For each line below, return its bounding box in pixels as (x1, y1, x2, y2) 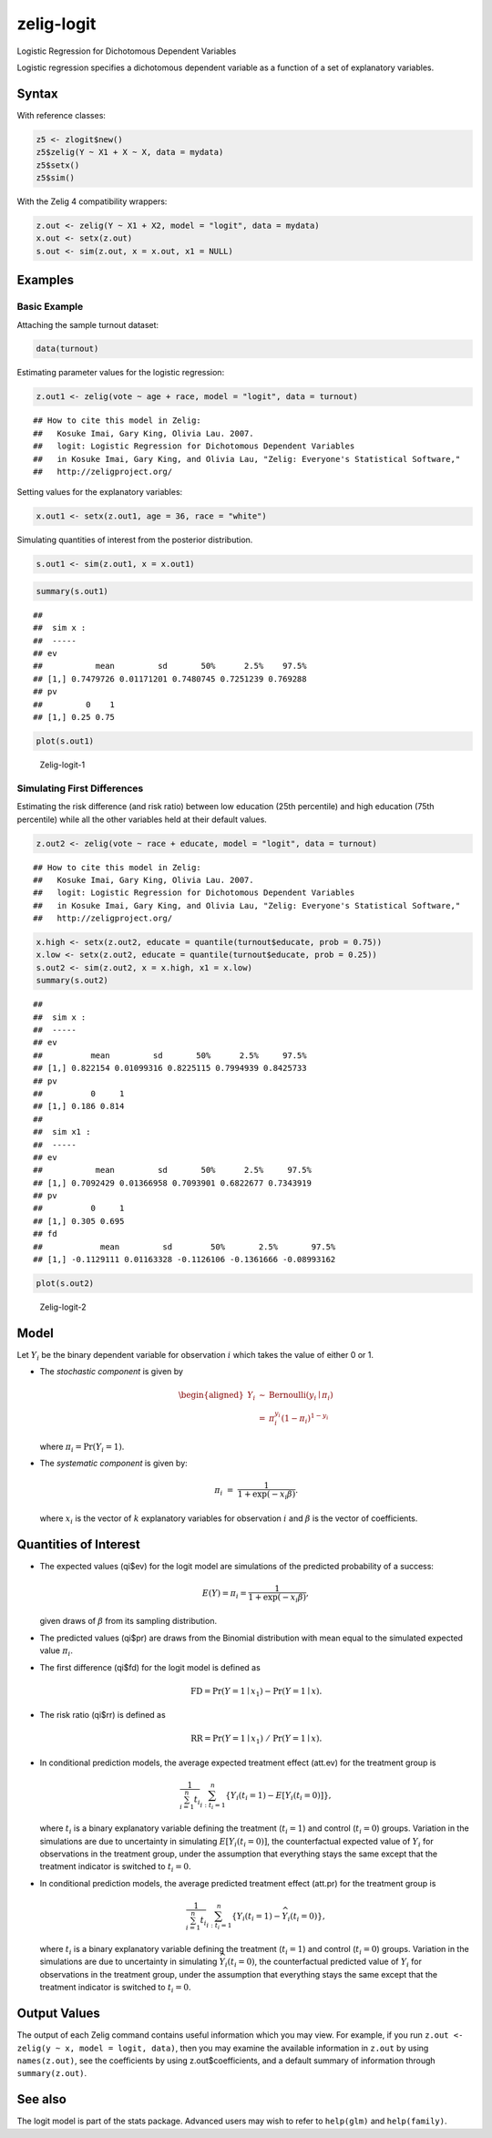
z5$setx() (36, 159, 80, 170)
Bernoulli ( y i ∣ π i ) (269, 1390, 334, 1403)
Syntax (16, 86, 58, 101)
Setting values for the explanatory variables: (16, 487, 183, 498)
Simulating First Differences (16, 782, 144, 795)
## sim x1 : (33, 1126, 91, 1137)
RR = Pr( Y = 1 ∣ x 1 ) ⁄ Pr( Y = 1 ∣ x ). (190, 1733, 323, 1746)
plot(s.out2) (36, 1279, 95, 1289)
